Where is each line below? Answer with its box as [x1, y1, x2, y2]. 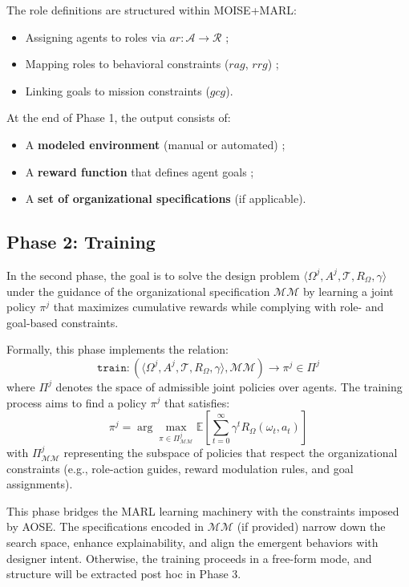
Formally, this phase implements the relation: [6, 341, 229, 358]
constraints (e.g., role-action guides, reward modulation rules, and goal [6, 459, 354, 476]
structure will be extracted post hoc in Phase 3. [6, 565, 241, 582]
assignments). [6, 476, 73, 492]
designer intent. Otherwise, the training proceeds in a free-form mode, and [6, 549, 372, 566]
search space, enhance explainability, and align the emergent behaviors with [6, 534, 379, 551]
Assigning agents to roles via [25, 28, 166, 45]
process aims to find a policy [6, 394, 147, 411]
